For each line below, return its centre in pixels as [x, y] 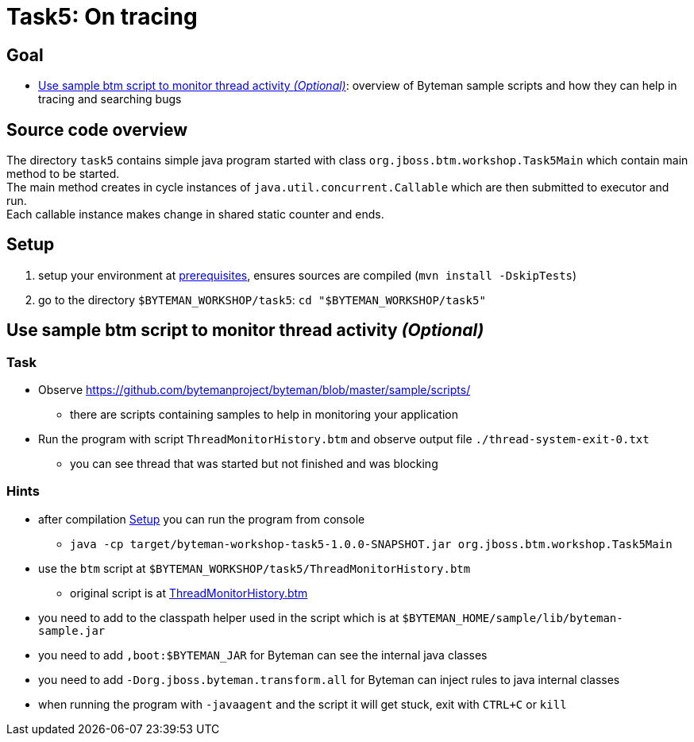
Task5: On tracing [102, 17]
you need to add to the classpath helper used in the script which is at [219, 617]
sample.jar [72, 630]
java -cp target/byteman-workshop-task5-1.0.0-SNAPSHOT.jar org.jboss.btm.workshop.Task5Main [371, 544]
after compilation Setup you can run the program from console [202, 519]
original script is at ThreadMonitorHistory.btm [189, 593]
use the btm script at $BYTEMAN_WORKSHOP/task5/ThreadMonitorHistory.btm [254, 568]
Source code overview [97, 129]
